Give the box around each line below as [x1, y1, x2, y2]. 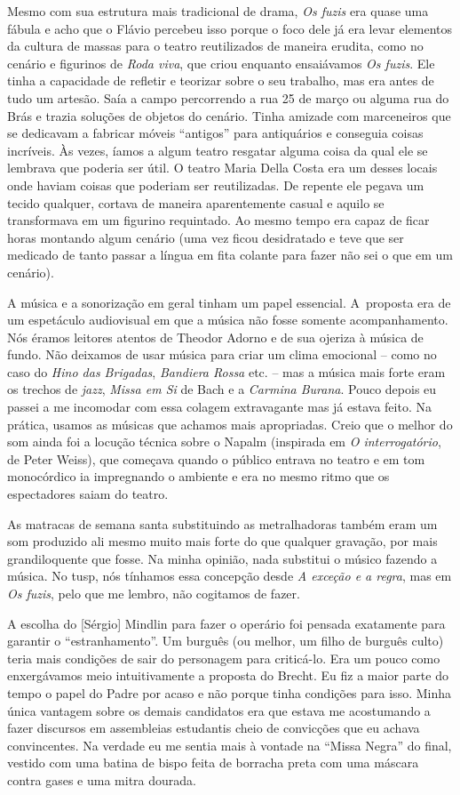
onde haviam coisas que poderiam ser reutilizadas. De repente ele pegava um [7, 175, 424, 194]
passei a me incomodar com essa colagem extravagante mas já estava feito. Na [7, 397, 432, 416]
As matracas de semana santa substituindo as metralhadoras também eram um [7, 514, 438, 533]
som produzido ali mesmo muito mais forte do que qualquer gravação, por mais [7, 532, 438, 550]
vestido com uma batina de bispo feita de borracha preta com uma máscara [7, 753, 419, 772]
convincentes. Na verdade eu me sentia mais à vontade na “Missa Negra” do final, [7, 735, 452, 754]
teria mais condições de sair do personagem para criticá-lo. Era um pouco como [7, 648, 440, 667]
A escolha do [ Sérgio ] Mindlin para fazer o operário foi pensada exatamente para [7, 614, 446, 632]
